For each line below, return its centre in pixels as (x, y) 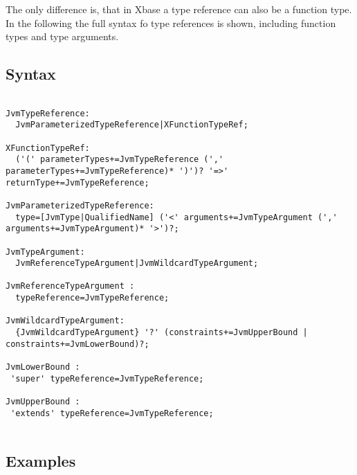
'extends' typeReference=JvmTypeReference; (112, 413)
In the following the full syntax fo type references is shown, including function (171, 23)
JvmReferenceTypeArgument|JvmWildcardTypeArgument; (137, 263)
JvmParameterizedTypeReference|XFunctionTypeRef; (132, 125)
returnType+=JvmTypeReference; (77, 182)
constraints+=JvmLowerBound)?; (77, 344)
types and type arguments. (62, 36)
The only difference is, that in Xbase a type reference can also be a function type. (179, 9)
